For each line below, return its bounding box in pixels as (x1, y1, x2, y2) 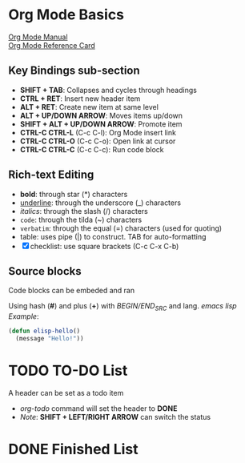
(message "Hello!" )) (15, 335, 84, 343)
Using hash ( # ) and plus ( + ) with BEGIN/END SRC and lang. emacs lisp (8, 301, 238, 313)
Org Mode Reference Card (8, 40, 96, 50)
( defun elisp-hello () (8, 327, 81, 336)
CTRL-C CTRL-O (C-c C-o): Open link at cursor (19, 136, 176, 146)
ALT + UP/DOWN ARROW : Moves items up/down (19, 111, 183, 120)
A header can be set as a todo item (8, 388, 124, 397)
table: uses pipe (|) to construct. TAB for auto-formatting (19, 231, 207, 241)
